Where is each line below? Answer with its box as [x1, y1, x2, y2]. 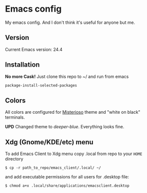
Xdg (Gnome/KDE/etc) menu [5, 138, 93, 146]
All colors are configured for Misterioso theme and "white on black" [5, 109, 141, 115]
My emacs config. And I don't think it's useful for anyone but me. [5, 19, 135, 25]
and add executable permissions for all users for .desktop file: [5, 174, 129, 180]
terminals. [5, 114, 25, 120]
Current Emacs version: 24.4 [5, 46, 63, 52]
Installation [5, 61, 40, 69]
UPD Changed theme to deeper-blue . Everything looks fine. [5, 124, 125, 130]
